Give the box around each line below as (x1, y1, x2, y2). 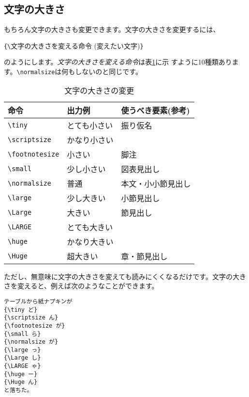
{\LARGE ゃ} (4, 363, 41, 370)
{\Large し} (4, 354, 41, 362)
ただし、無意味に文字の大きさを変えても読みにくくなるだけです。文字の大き (4, 271, 246, 281)
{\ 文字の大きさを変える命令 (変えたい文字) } (4, 40, 144, 50)
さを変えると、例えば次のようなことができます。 (4, 281, 159, 291)
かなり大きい (67, 236, 114, 247)
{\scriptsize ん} (4, 314, 59, 321)
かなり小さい (67, 134, 114, 145)
